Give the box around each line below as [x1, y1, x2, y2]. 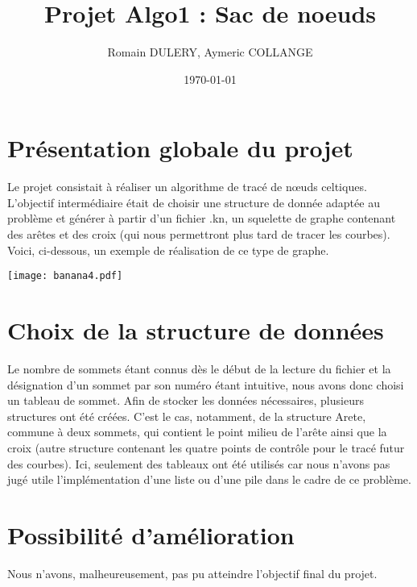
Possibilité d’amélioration [7, 518, 295, 551]
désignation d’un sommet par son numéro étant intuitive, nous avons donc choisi [7, 376, 404, 393]
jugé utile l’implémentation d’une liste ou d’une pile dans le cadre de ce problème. [7, 471, 411, 488]
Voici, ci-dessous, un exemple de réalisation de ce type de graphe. [7, 241, 329, 258]
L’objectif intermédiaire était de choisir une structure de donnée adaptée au [7, 194, 380, 210]
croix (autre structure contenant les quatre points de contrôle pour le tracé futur [7, 439, 405, 456]
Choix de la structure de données [7, 314, 384, 347]
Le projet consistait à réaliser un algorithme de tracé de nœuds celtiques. [7, 178, 367, 195]
